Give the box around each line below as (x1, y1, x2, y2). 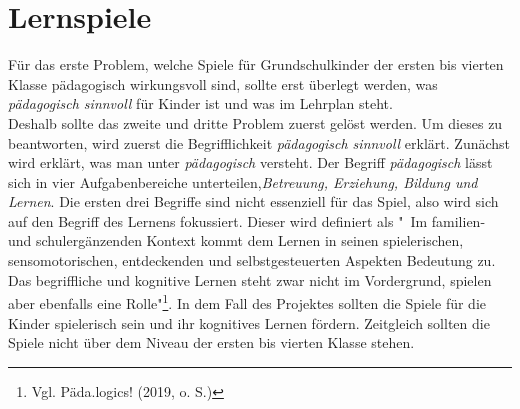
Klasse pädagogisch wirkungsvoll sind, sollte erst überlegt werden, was (8, 73, 438, 94)
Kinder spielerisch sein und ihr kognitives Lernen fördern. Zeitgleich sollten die (8, 312, 490, 333)
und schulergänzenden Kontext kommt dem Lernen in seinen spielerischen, (8, 230, 464, 251)
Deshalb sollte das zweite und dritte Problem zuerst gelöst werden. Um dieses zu (8, 112, 503, 133)
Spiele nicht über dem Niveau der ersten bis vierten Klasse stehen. (8, 332, 415, 353)
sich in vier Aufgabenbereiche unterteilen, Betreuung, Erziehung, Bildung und (8, 171, 478, 192)
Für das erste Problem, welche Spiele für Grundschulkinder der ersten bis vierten (8, 54, 504, 75)
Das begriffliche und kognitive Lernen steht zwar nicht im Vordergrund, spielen (8, 269, 492, 290)
